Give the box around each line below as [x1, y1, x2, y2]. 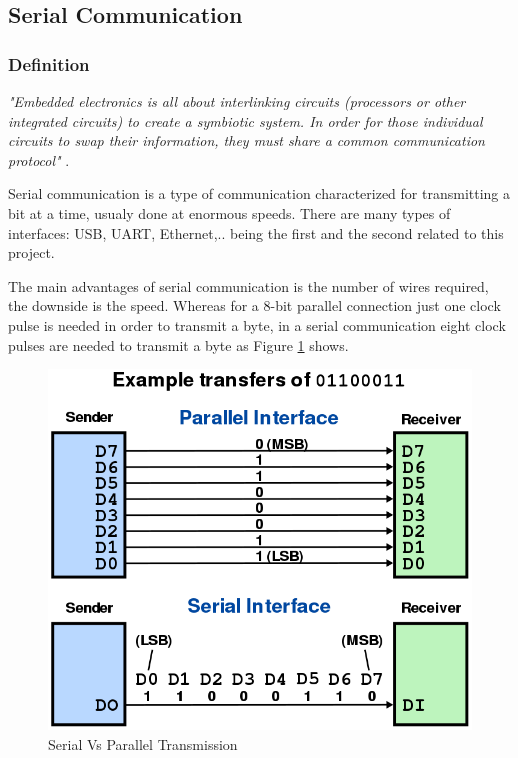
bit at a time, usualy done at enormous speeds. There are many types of [8, 202, 451, 223]
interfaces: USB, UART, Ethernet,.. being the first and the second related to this [8, 222, 504, 243]
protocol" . [8, 149, 70, 170]
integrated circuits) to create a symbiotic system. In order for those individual [8, 110, 483, 131]
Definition [8, 51, 90, 76]
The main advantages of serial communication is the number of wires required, [8, 275, 489, 296]
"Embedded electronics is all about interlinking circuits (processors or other [8, 91, 466, 111]
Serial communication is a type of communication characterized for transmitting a [8, 183, 511, 204]
